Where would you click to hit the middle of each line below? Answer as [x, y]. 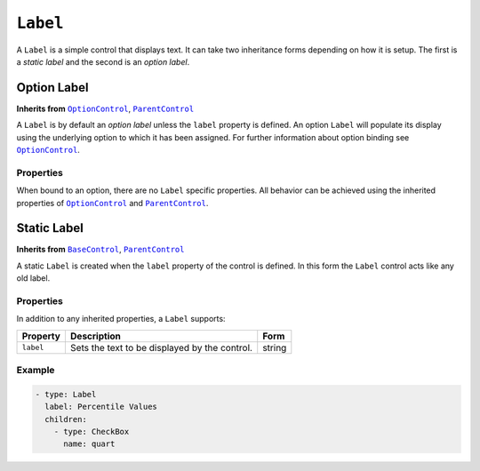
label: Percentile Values [101, 407]
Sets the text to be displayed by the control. [161, 347]
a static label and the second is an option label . [103, 61]
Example [36, 371]
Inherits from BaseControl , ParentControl [100, 250]
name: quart [89, 444]
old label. [33, 278]
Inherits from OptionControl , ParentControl [105, 108]
